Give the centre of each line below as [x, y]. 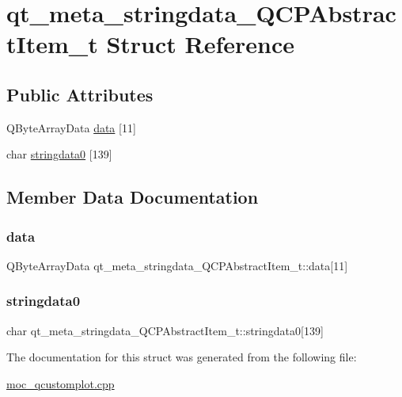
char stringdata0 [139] [59, 154]
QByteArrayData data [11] [71, 127]
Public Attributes [80, 94]
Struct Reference [201, 44]
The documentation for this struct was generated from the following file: [182, 357]
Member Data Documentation [133, 197]
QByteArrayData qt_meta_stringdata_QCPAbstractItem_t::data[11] [177, 265]
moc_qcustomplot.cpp [61, 383]
